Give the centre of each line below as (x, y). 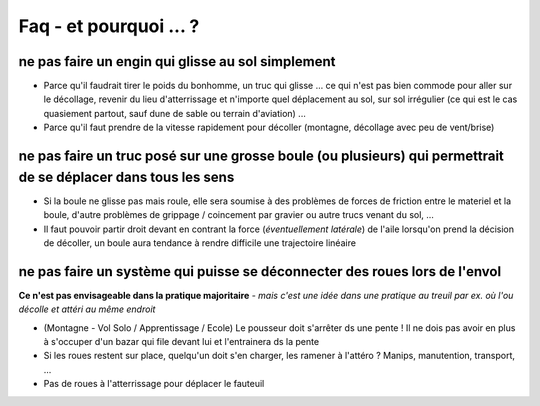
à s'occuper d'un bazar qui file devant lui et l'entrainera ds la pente (181, 341)
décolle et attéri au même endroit (87, 309)
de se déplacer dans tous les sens (126, 176)
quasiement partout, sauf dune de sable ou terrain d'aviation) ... (175, 113)
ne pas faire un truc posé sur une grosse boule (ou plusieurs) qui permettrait (261, 156)
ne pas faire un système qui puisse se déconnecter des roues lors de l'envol (260, 271)
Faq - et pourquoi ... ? (109, 26)
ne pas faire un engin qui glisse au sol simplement (177, 61)
